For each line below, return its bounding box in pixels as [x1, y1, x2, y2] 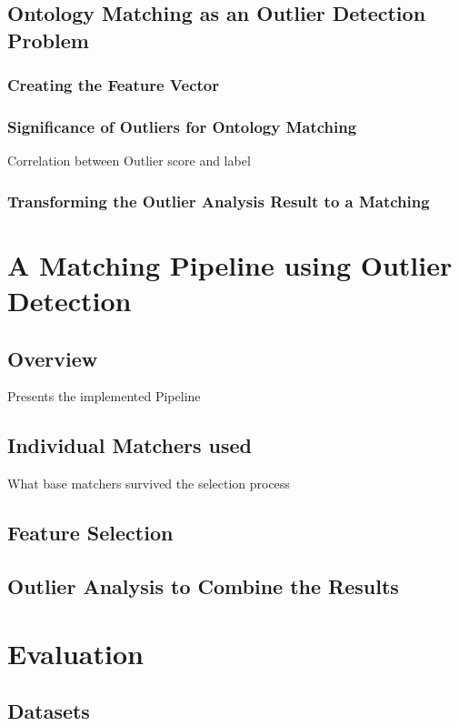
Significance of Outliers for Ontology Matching [7, 115, 357, 137]
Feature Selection [7, 519, 174, 547]
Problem [7, 25, 89, 54]
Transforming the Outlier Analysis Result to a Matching [7, 189, 430, 212]
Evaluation [7, 634, 144, 671]
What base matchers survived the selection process [7, 474, 290, 493]
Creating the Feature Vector [7, 74, 219, 96]
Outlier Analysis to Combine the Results [7, 572, 399, 600]
